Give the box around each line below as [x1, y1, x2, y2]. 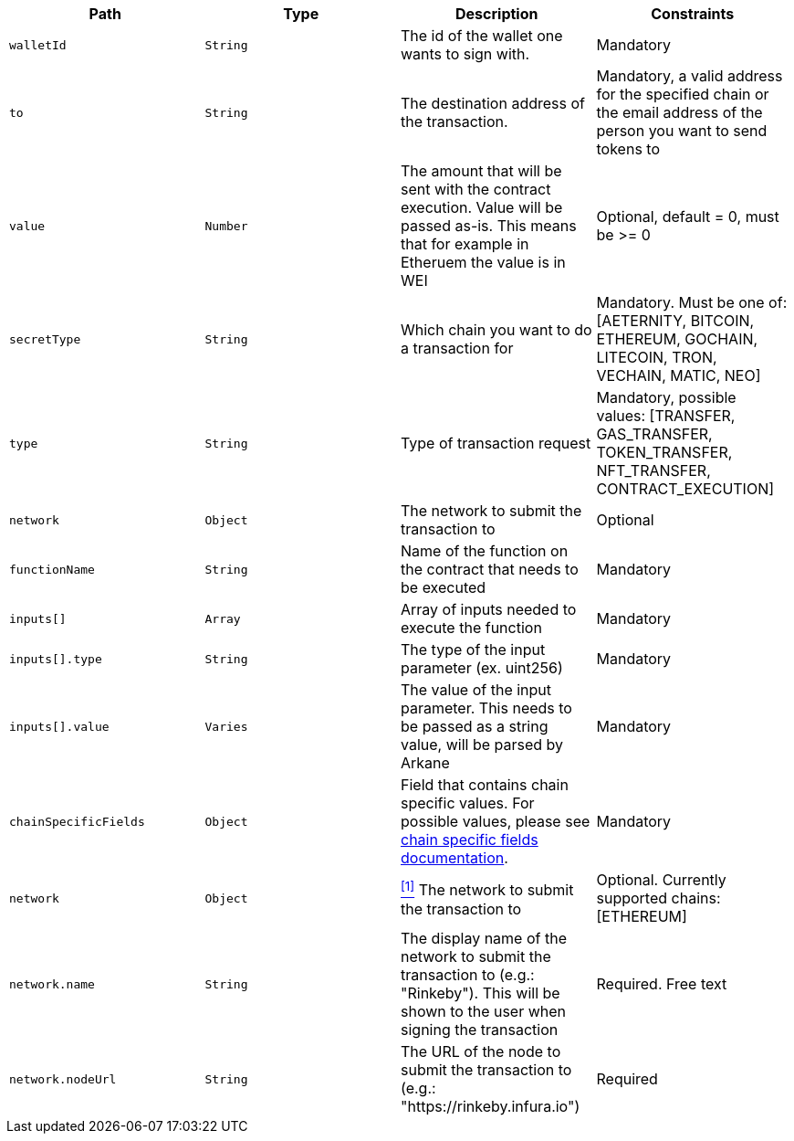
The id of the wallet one [401, 26, 563, 45]
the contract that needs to [401, 560, 579, 578]
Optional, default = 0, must [596, 207, 779, 226]
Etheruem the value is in [401, 253, 566, 271]
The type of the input [401, 640, 546, 659]
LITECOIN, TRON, [596, 348, 717, 366]
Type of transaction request [401, 434, 591, 452]
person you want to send [596, 121, 768, 140]
